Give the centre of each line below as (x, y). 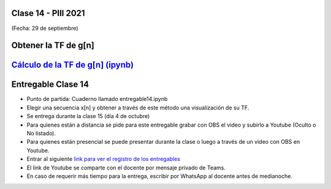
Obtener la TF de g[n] (53, 46)
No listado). (41, 133)
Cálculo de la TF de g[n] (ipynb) (73, 65)
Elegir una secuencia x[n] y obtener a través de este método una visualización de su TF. (138, 108)
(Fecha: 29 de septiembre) (45, 28)
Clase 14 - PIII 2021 (48, 13)
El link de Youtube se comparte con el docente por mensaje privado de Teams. (126, 168)
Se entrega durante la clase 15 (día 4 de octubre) (88, 116)
